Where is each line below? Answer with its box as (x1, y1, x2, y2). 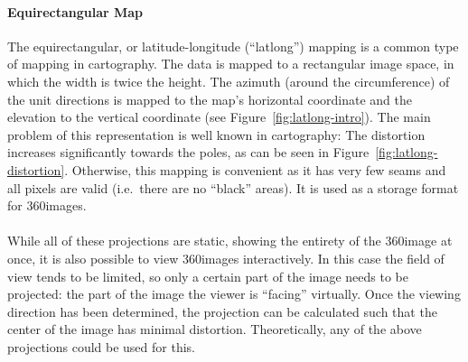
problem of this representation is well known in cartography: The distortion (7, 125, 426, 144)
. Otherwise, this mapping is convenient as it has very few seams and (64, 160, 446, 179)
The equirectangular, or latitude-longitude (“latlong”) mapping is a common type (7, 36, 459, 55)
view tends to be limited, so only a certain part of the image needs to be (7, 266, 408, 285)
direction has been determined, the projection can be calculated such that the (7, 302, 437, 320)
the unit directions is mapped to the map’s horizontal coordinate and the (7, 89, 412, 108)
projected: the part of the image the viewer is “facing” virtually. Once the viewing (7, 284, 461, 303)
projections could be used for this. (7, 337, 195, 356)
